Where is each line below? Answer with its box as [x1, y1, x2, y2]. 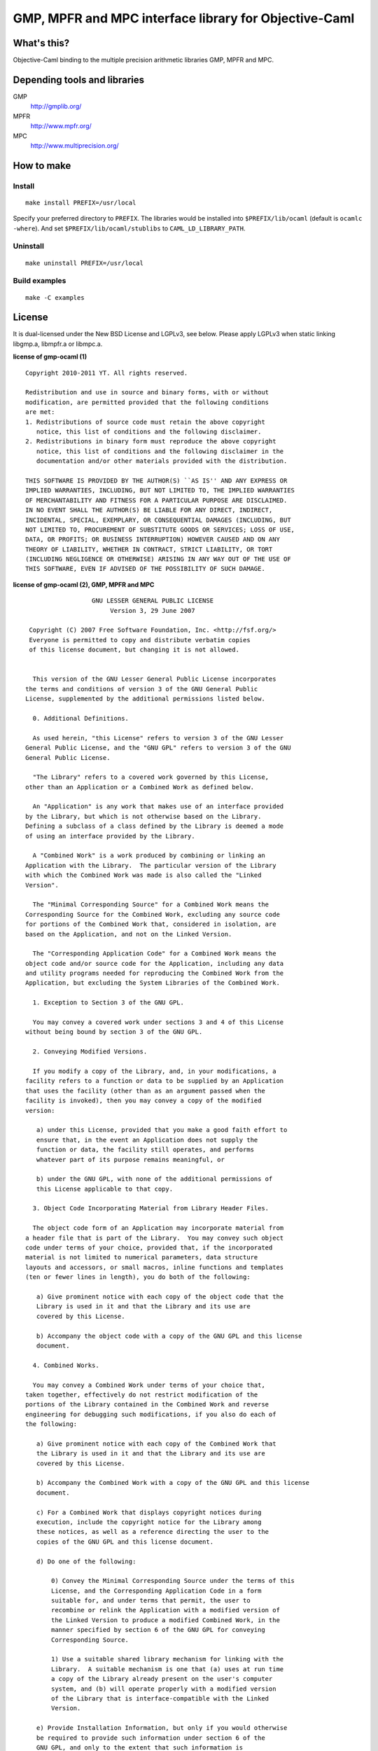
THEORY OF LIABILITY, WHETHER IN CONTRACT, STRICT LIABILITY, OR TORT [25, 545, 273, 553]
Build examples [13, 276, 66, 286]
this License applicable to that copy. [36, 1184, 174, 1193]
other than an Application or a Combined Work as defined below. [25, 783, 255, 791]
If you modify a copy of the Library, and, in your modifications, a [32, 1067, 276, 1075]
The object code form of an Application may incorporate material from [32, 1224, 284, 1232]
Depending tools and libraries [13, 74, 145, 85]
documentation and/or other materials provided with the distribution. [36, 457, 288, 465]
